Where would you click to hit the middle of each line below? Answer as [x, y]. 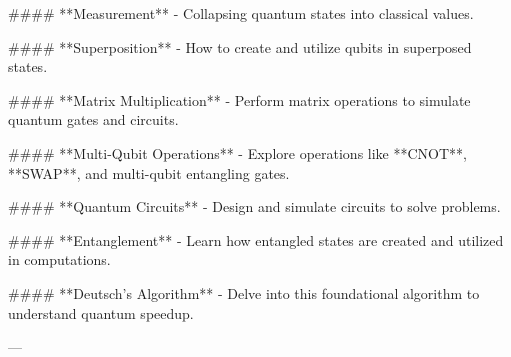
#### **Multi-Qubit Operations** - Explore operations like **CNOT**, [237, 152]
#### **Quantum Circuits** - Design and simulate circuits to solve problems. [254, 206]
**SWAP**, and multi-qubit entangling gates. [149, 172]
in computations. [59, 259]
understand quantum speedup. [101, 312]
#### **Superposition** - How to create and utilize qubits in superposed [240, 46]
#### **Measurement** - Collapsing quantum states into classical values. [241, 13]
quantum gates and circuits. [93, 119]
